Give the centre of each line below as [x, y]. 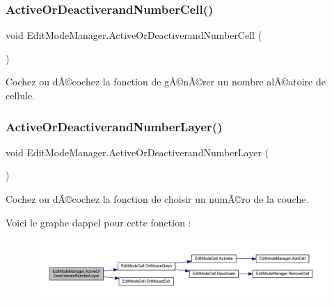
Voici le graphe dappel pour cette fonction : [98, 222]
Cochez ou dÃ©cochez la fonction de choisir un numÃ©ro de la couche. [157, 199]
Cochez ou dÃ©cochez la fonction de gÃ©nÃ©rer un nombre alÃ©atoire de [166, 82]
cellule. [20, 95]
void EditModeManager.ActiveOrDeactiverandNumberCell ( [134, 35]
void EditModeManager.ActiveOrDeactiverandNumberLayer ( [137, 152]
